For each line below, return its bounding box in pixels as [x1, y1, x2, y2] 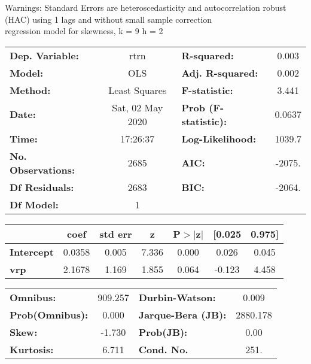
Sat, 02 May [112, 100, 163, 114]
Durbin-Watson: [138, 290, 216, 304]
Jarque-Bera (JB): [138, 307, 227, 321]
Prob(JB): [138, 324, 188, 339]
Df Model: [10, 197, 59, 211]
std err [99, 226, 132, 241]
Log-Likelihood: [181, 131, 257, 145]
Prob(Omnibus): [10, 307, 89, 321]
